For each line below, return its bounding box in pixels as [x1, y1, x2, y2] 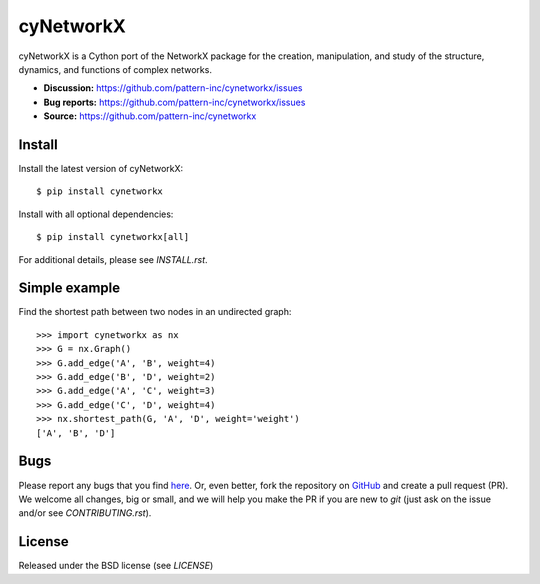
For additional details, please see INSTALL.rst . [18, 253, 209, 265]
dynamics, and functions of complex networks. [18, 63, 212, 75]
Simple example [18, 280, 121, 297]
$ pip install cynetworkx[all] [36, 231, 190, 243]
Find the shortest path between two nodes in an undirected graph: [18, 306, 292, 318]
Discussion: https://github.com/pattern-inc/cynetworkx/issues [43, 82, 303, 94]
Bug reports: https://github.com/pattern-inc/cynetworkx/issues [43, 96, 306, 108]
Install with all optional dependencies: [18, 208, 174, 220]
